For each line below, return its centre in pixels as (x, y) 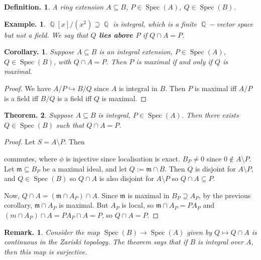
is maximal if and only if (174, 61)
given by (199, 232)
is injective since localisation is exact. (123, 158)
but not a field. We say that (46, 34)
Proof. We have (28, 88)
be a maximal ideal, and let (85, 168)
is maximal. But (84, 205)
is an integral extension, (136, 52)
